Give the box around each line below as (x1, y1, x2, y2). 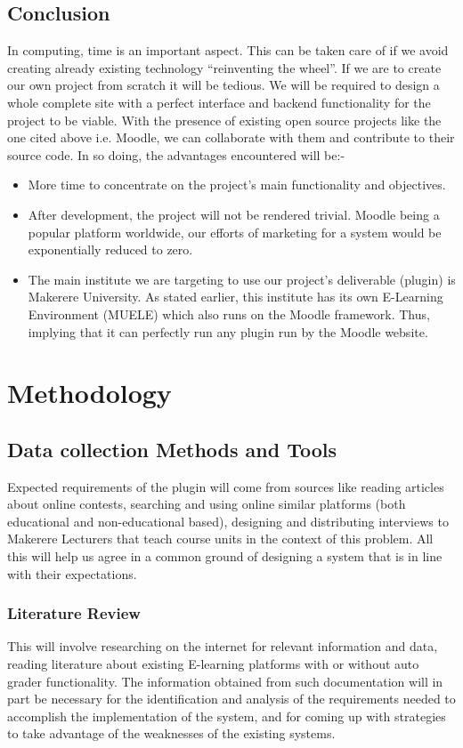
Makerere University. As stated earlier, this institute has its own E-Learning (28, 287, 443, 306)
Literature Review (7, 602, 141, 624)
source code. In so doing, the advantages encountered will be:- (7, 145, 345, 164)
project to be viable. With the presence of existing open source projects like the (7, 110, 442, 129)
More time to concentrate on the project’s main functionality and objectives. (28, 175, 446, 194)
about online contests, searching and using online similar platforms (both (7, 495, 406, 513)
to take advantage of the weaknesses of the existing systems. (7, 724, 336, 743)
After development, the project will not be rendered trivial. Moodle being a (28, 205, 440, 223)
